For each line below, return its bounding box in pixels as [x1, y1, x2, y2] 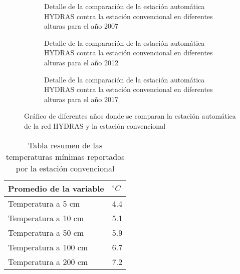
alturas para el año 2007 [44, 21, 118, 31]
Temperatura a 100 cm [8, 241, 88, 253]
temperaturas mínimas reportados [6, 150, 125, 162]
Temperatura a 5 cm [8, 197, 80, 209]
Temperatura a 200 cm [8, 255, 88, 267]
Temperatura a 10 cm [8, 212, 84, 224]
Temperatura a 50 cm [8, 226, 84, 238]
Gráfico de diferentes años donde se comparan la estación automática [24, 111, 236, 121]
